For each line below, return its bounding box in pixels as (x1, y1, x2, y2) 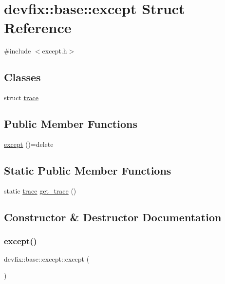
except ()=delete (4, 139, 54, 149)
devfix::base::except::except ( (4, 254, 90, 264)
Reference (4, 18, 72, 37)
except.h (42, 46, 67, 56)
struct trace (4, 92, 38, 103)
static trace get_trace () (4, 185, 76, 195)
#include (4, 46, 31, 56)
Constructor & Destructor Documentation (4, 209, 222, 224)
